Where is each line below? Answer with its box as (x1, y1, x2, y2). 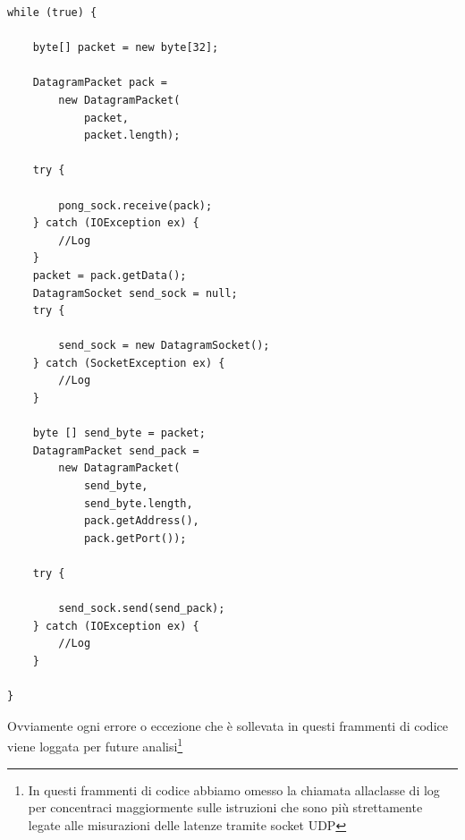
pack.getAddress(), (83, 514, 199, 528)
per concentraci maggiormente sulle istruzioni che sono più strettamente (28, 798, 423, 817)
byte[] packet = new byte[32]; (32, 41, 219, 55)
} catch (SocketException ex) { (32, 356, 225, 369)
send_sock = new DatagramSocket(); (58, 339, 270, 352)
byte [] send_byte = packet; (32, 427, 206, 440)
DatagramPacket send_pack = (32, 444, 199, 457)
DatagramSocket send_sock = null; (32, 286, 238, 300)
